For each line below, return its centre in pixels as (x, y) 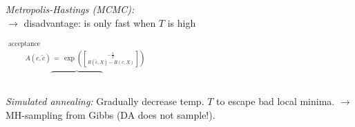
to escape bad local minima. (276, 101)
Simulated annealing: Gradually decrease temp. (105, 101)
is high (182, 22)
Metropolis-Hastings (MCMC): (70, 9)
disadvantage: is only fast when (90, 22)
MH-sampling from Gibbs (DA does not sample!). (111, 114)
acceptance (24, 44)
